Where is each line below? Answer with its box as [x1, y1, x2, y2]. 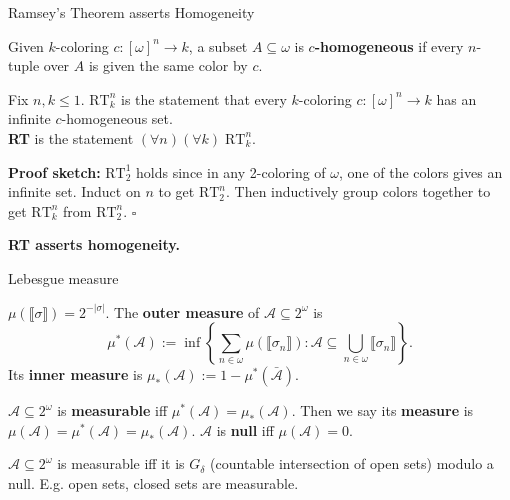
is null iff [216, 419, 274, 440]
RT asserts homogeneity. [8, 234, 180, 255]
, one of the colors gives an [339, 161, 503, 182]
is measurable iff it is [57, 453, 185, 474]
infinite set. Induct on [8, 181, 141, 202]
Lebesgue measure [8, 267, 119, 288]
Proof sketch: [8, 161, 101, 182]
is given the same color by [88, 55, 248, 76]
